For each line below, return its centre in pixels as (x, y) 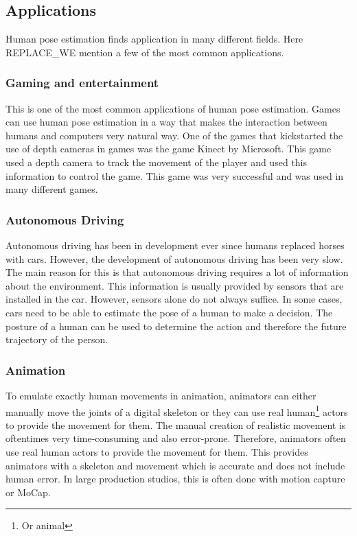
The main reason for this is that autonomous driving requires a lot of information (177, 272)
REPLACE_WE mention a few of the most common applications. (145, 52)
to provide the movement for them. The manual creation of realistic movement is (176, 424)
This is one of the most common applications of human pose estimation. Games (173, 108)
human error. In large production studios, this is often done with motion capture (175, 479)
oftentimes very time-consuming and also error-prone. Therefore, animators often (176, 438)
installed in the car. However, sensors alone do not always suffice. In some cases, (174, 299)
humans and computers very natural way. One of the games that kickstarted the (174, 135)
